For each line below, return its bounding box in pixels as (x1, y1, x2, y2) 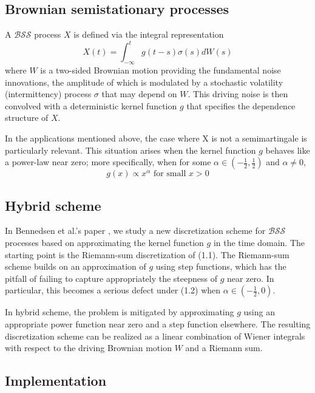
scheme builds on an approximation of (5, 260, 146, 273)
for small (153, 169, 186, 179)
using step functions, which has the (155, 260, 286, 273)
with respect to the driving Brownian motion (5, 341, 172, 354)
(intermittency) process (5, 87, 92, 100)
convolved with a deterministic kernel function (5, 99, 177, 112)
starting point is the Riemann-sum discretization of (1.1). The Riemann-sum (5, 248, 290, 261)
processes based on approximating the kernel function (5, 236, 204, 249)
